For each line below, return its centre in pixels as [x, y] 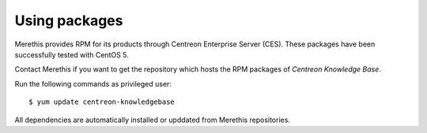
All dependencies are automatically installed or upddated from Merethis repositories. [152, 120]
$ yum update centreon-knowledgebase [102, 102]
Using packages [69, 20]
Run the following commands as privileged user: [93, 83]
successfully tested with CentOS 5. [72, 54]
